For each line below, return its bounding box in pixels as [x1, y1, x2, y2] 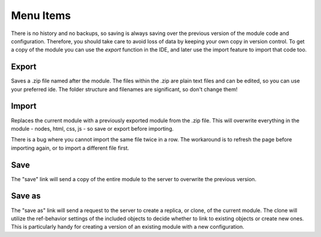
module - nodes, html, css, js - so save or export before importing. [11, 125, 174, 132]
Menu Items [11, 9, 71, 22]
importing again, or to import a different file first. [11, 144, 130, 151]
